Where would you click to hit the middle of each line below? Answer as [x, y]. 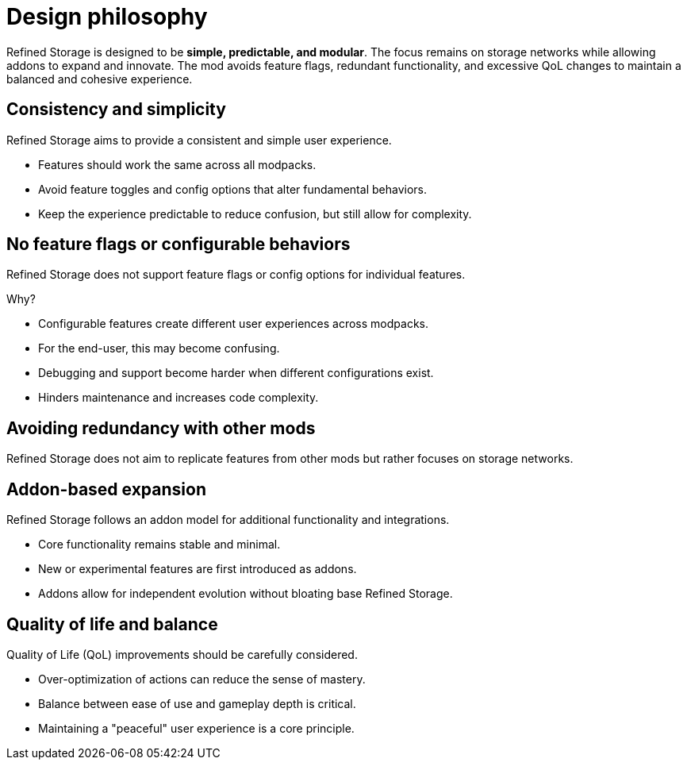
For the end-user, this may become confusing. [159, 348]
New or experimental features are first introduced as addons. [198, 569]
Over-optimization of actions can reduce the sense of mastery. [202, 679]
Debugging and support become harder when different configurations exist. [236, 373]
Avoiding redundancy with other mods [161, 428]
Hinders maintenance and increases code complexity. [178, 398]
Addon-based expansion [106, 489]
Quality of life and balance [112, 624]
